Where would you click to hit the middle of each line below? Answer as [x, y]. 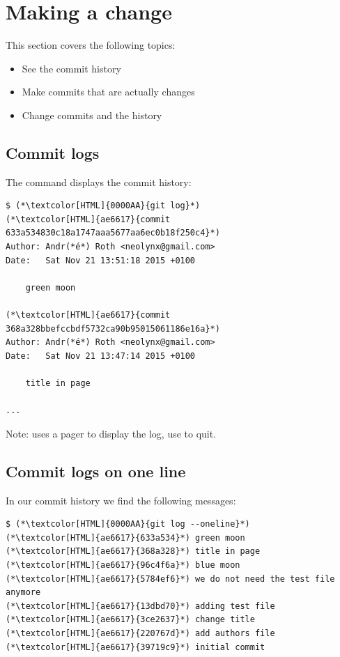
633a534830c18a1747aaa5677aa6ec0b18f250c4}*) [113, 233]
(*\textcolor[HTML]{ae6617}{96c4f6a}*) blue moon [123, 565]
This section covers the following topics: [91, 45]
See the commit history [71, 68]
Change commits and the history [92, 115]
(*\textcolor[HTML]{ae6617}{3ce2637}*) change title [130, 620]
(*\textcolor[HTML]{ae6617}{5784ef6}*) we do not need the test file [170, 579]
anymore [23, 593]
